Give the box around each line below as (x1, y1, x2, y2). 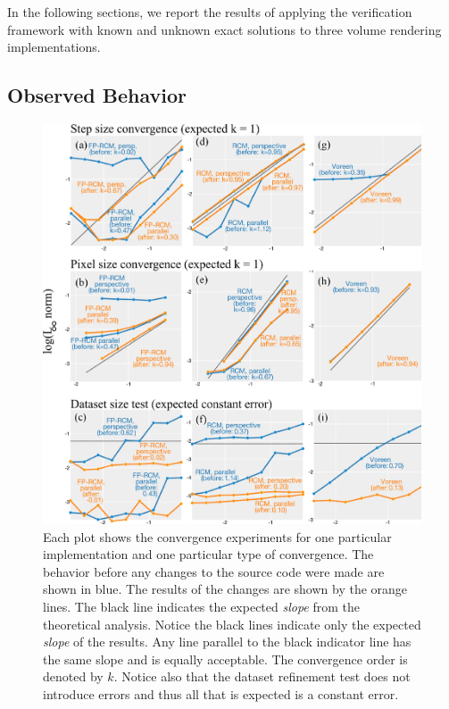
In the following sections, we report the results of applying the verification (7, 3, 412, 21)
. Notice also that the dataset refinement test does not (113, 667, 411, 686)
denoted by (43, 667, 104, 686)
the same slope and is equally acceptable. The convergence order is (43, 649, 408, 668)
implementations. (7, 38, 101, 56)
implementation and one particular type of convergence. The (43, 545, 374, 563)
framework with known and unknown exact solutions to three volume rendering (7, 20, 442, 38)
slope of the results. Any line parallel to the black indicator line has (43, 632, 412, 651)
